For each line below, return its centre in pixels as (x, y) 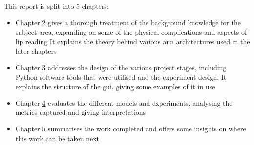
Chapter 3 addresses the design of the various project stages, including (121, 67)
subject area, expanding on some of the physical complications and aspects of (131, 32)
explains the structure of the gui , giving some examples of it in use (115, 86)
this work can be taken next (57, 138)
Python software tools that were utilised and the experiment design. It (121, 77)
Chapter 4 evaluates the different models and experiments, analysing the (124, 102)
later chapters (36, 51)
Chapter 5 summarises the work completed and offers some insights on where (131, 128)
